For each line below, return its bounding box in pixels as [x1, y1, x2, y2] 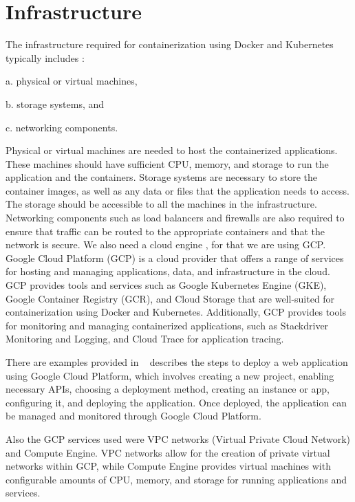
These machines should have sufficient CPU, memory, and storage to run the [6, 156, 329, 171]
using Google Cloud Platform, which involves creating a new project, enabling [6, 368, 334, 382]
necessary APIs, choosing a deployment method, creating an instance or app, [6, 382, 330, 396]
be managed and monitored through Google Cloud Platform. [6, 408, 261, 423]
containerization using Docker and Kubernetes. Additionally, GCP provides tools [6, 305, 346, 319]
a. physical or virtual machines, [6, 74, 138, 88]
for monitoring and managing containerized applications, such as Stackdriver [6, 318, 329, 332]
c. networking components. [6, 120, 118, 134]
